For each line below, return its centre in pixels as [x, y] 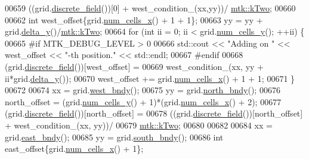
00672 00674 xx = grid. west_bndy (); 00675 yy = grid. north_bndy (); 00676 [143, 90]
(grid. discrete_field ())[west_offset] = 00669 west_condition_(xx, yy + [135, 66]
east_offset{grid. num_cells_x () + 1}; [74, 149]
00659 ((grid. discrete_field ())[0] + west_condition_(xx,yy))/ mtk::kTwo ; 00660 [150, 8]
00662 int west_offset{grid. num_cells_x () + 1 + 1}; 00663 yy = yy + [134, 19]
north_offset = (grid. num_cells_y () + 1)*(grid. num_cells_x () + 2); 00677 [143, 101]
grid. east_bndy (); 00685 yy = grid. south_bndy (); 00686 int [114, 137]
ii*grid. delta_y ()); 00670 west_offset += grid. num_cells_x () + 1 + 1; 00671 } [150, 78]
